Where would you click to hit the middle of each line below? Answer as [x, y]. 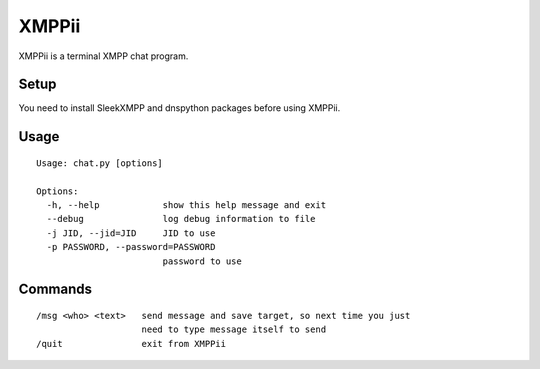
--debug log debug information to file [181, 219]
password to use [202, 261]
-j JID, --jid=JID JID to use [131, 233]
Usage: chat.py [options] [100, 163]
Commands [55, 289]
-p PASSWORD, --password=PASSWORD [131, 247]
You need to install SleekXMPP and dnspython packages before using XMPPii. [179, 108]
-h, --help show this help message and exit [186, 205]
